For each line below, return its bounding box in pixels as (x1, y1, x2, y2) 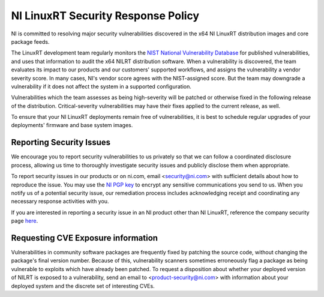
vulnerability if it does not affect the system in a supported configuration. (11, 83, 192, 90)
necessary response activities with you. (11, 198, 109, 205)
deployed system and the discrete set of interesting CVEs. (11, 282, 155, 289)
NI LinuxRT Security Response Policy (11, 9, 200, 22)
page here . (11, 217, 38, 224)
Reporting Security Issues (11, 137, 111, 148)
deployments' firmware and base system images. (11, 122, 133, 129)
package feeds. (11, 38, 50, 45)
